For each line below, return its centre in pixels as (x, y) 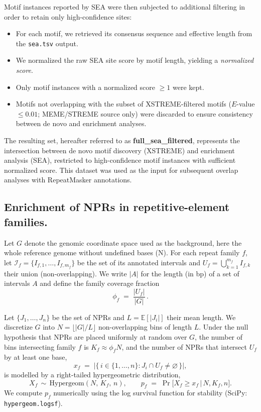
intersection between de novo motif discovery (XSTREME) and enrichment (119, 150)
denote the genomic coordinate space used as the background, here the (133, 242)
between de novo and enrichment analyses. (81, 123)
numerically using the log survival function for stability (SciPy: (150, 393)
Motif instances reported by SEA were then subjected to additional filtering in (125, 7)
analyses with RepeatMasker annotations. (68, 180)
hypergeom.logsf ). (33, 403)
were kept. (188, 87)
